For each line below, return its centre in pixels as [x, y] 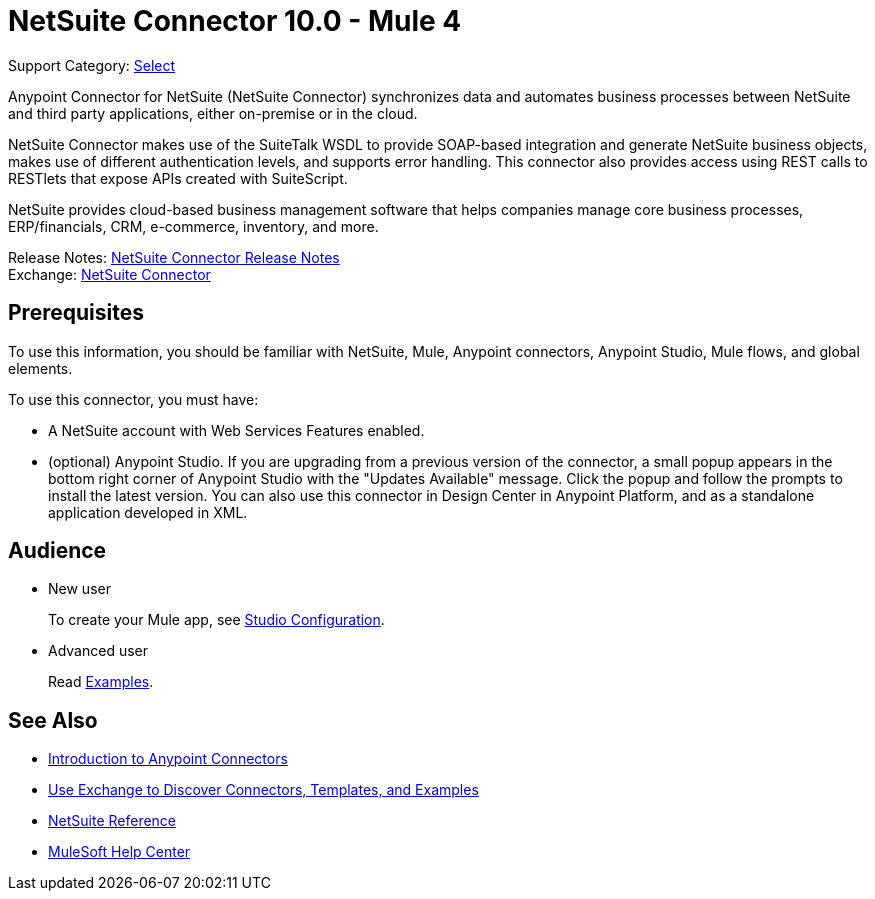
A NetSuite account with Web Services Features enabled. [236, 430]
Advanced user [98, 651]
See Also [53, 720]
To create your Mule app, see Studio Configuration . [216, 620]
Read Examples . [101, 682]
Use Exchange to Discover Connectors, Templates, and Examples [263, 790]
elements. [40, 368]
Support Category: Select [92, 65]
